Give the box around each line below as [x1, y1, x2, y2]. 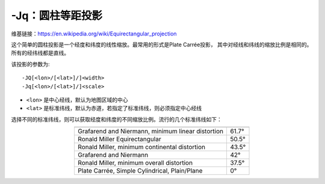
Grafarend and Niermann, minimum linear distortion [78, 127, 224, 135]
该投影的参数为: [11, 60, 51, 67]
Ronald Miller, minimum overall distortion [78, 159, 193, 167]
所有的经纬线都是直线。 [11, 49, 69, 57]
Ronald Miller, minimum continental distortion [78, 143, 206, 152]
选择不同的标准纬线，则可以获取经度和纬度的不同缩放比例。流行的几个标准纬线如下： [11, 115, 222, 123]
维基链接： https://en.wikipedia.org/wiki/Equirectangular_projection [11, 30, 177, 37]
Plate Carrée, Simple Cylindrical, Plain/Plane [78, 167, 203, 175]
